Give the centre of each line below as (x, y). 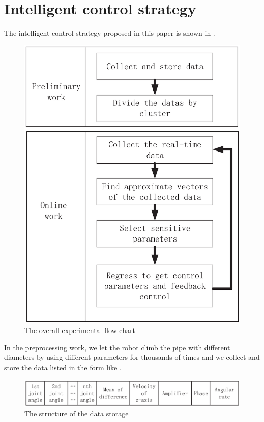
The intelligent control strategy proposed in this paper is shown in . (110, 33)
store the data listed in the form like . (63, 367)
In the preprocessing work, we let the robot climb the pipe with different (117, 347)
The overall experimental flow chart (80, 330)
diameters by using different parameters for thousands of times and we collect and (132, 357)
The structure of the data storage (77, 414)
